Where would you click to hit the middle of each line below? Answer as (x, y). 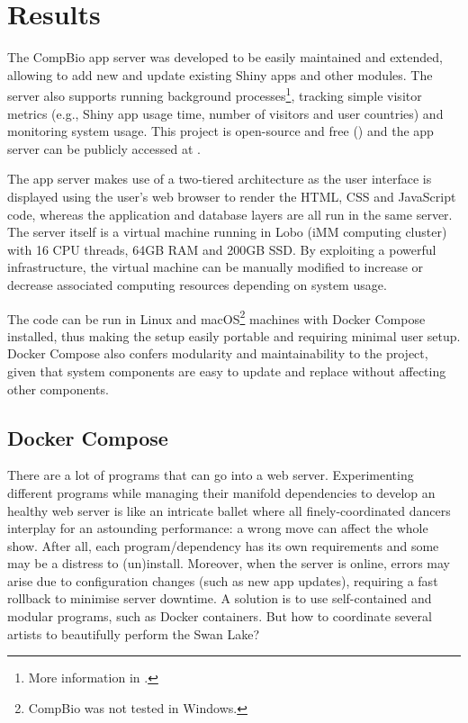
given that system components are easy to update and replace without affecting (227, 371)
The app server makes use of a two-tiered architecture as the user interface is (220, 179)
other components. (58, 389)
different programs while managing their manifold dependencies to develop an (221, 492)
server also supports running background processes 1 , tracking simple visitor (215, 94)
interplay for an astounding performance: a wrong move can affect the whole (218, 528)
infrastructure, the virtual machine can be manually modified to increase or (216, 267)
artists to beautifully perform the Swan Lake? (134, 633)
